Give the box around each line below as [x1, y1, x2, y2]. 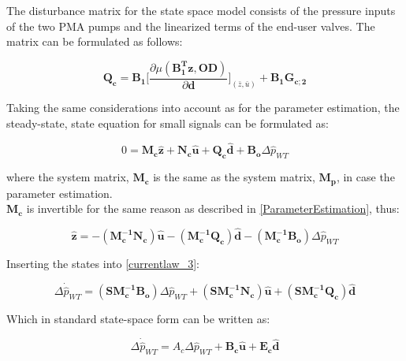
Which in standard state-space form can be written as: [6, 311, 270, 327]
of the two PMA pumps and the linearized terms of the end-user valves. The [6, 17, 375, 34]
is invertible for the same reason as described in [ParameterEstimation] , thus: [26, 200, 400, 217]
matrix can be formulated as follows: [6, 33, 183, 50]
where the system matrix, [6, 169, 129, 185]
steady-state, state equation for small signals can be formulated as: [6, 114, 329, 131]
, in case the [336, 169, 395, 185]
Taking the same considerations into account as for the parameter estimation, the [6, 99, 400, 116]
